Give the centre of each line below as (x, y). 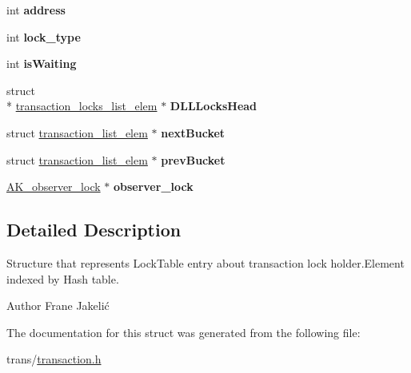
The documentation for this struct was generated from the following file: (184, 332)
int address (36, 10)
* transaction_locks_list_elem (82, 106)
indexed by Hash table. (63, 278)
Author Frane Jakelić (58, 306)
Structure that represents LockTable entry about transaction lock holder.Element (205, 262)
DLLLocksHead (213, 106)
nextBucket (193, 132)
